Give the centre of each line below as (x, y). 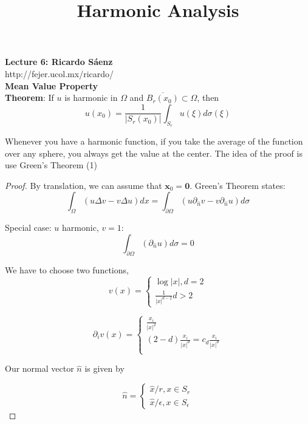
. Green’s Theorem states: (238, 185)
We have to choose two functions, (67, 269)
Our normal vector (39, 368)
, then (208, 97)
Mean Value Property (52, 85)
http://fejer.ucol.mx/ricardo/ (60, 73)
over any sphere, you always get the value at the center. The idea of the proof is (154, 153)
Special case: (28, 227)
